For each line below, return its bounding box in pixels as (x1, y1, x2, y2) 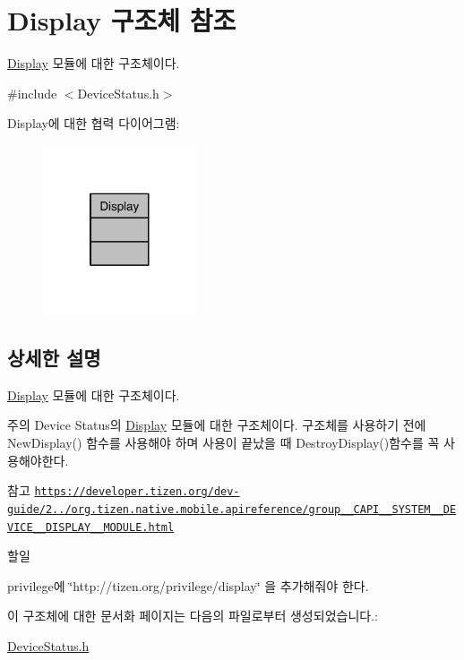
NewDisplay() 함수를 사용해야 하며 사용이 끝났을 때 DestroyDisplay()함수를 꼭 (7, 433, 440, 452)
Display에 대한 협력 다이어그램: (7, 114, 180, 133)
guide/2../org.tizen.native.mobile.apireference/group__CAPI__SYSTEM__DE (7, 502, 457, 516)
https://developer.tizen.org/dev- (34, 485, 240, 499)
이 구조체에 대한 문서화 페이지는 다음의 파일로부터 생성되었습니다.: (7, 606, 378, 625)
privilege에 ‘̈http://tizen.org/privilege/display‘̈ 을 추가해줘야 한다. (7, 576, 369, 595)
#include (7, 83, 57, 102)
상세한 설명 (7, 344, 101, 372)
